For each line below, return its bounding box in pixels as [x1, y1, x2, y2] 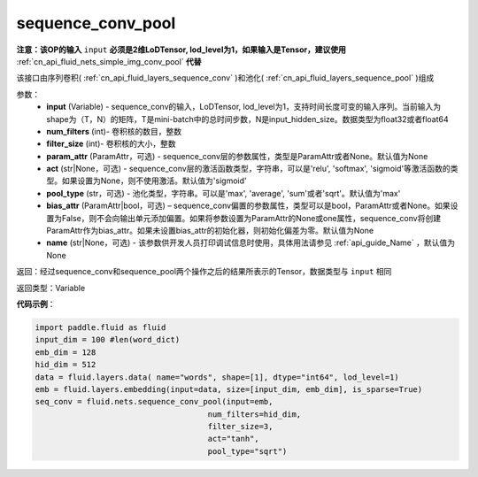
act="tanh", [207, 434, 260, 444]
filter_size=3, [207, 421, 274, 432]
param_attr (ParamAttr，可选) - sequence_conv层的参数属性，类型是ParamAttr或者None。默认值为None [46, 150, 428, 161]
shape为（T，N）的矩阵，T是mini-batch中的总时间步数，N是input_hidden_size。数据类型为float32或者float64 [46, 113, 449, 124]
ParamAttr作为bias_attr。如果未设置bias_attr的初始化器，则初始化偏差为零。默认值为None [46, 226, 374, 236]
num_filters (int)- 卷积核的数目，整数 [46, 126, 182, 136]
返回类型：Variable [16, 282, 86, 293]
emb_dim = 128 [35, 347, 96, 358]
